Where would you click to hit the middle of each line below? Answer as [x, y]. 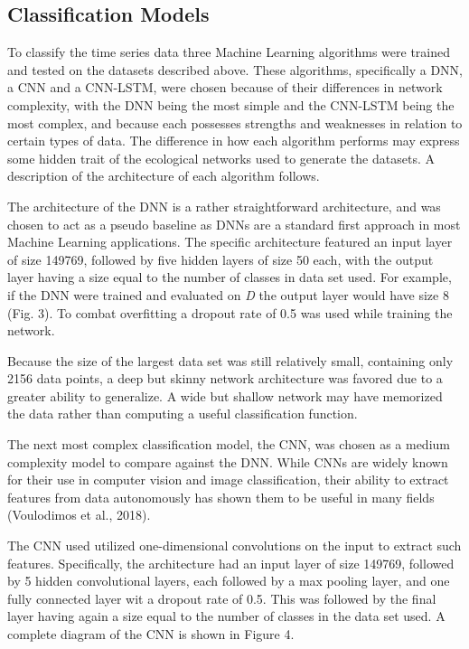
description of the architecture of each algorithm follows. [164, 176]
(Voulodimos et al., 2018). [79, 515]
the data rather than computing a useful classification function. [183, 414]
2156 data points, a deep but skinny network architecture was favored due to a [225, 378]
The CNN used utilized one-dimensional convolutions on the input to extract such [234, 546]
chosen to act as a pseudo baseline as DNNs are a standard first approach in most [234, 224]
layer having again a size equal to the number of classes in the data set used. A [226, 616]
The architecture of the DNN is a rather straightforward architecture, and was [224, 206]
